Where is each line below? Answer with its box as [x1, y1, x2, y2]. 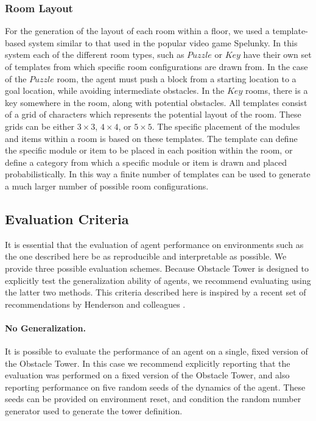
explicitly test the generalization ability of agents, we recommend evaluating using [5, 274, 311, 286]
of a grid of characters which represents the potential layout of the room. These [5, 108, 301, 121]
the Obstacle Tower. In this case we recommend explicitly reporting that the [5, 356, 290, 369]
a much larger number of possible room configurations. [5, 179, 209, 192]
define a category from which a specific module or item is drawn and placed [5, 155, 287, 168]
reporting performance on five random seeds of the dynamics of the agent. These [5, 380, 306, 393]
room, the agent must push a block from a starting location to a [57, 72, 297, 85]
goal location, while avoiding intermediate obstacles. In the [5, 84, 225, 97]
